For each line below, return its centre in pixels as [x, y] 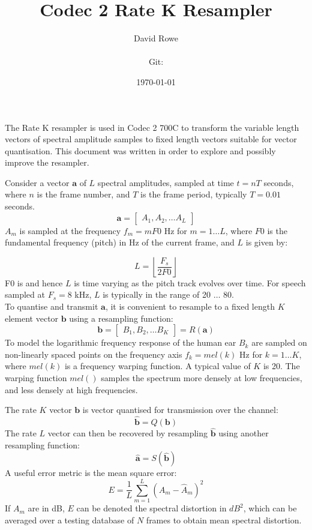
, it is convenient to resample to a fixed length [190, 306]
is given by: [267, 242]
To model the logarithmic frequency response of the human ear [121, 342]
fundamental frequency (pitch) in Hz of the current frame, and [120, 242]
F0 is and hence [34, 282]
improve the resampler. [47, 162]
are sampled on [279, 342]
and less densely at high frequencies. [71, 389]
